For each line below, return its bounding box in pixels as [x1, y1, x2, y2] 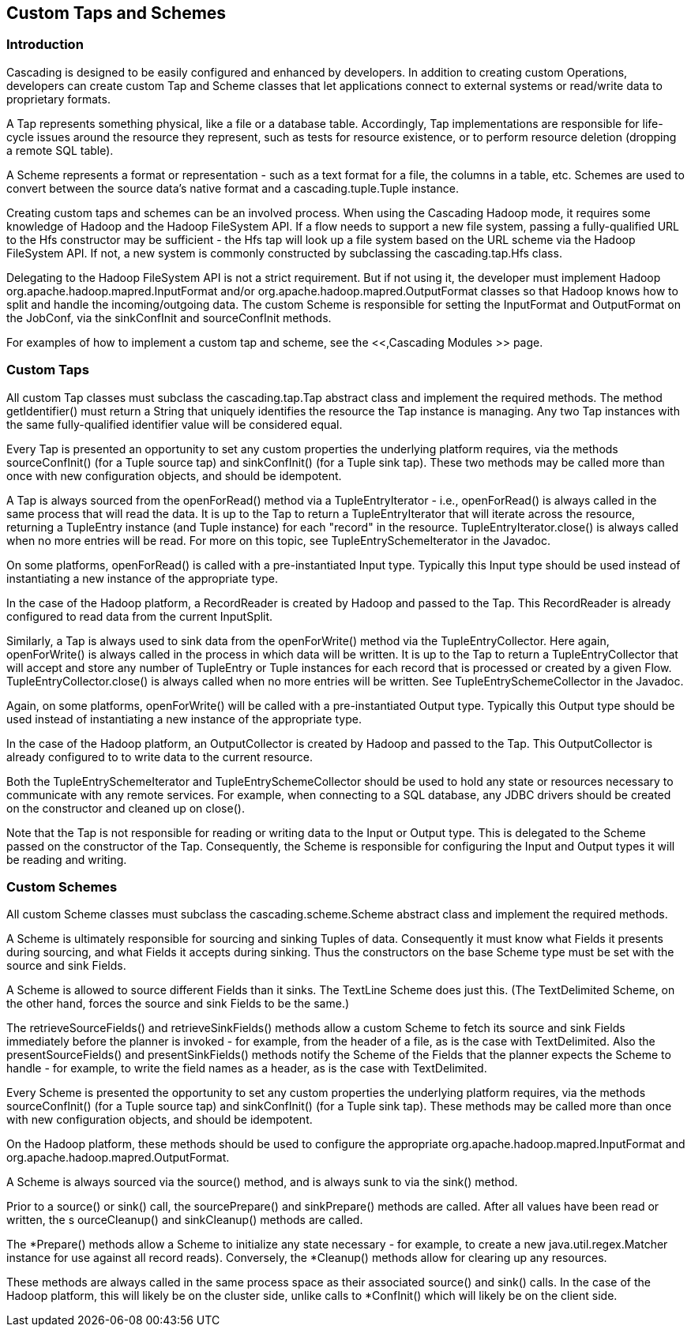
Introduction [6, 36, 84, 53]
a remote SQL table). [6, 143, 114, 157]
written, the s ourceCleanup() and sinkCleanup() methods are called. [6, 1213, 363, 1227]
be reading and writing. [6, 852, 127, 866]
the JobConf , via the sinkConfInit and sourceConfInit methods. [6, 310, 332, 325]
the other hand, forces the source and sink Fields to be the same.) [6, 997, 350, 1011]
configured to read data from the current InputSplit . [6, 609, 273, 623]
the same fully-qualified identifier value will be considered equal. [6, 417, 343, 431]
